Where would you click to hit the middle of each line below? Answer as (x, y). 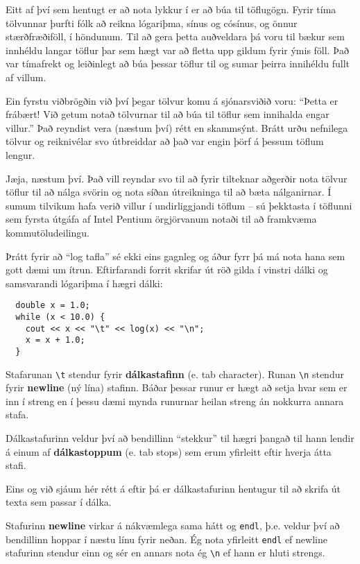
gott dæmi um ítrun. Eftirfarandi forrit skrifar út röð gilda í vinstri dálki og (167, 270)
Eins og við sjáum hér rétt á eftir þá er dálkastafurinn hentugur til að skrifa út (173, 488)
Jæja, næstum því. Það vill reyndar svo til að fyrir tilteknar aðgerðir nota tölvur (177, 178)
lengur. (20, 154)
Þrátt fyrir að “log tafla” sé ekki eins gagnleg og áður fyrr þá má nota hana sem (175, 256)
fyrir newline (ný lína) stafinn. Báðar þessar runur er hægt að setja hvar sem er (177, 387)
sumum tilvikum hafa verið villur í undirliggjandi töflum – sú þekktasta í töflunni (179, 205)
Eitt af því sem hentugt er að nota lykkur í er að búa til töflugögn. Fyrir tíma (171, 9)
